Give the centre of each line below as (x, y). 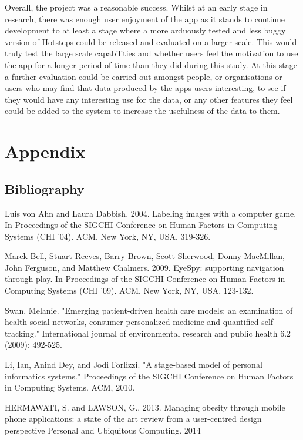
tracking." (22, 333)
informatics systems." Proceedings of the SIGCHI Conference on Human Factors (149, 376)
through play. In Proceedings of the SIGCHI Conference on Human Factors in (145, 279)
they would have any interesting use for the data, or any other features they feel (149, 99)
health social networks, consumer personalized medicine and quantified (132, 322)
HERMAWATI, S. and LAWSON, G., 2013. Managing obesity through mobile (145, 407)
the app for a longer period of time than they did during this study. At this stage (151, 64)
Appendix (45, 151)
